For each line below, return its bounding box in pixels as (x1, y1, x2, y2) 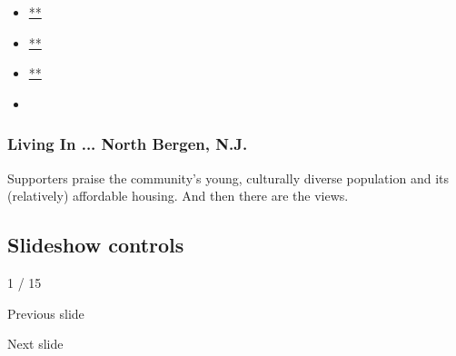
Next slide (7, 334, 64, 353)
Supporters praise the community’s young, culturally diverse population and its (7, 168, 449, 187)
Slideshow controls (7, 231, 184, 259)
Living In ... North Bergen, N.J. (7, 133, 248, 155)
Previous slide (7, 303, 84, 322)
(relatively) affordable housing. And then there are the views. (7, 186, 349, 205)
